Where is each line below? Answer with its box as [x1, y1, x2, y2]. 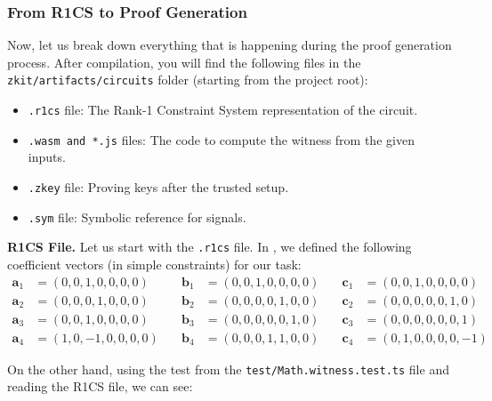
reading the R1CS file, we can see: [7, 377, 193, 396]
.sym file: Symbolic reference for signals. [28, 207, 246, 226]
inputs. [28, 148, 66, 166]
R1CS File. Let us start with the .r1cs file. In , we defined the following [7, 237, 412, 256]
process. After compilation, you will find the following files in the [7, 52, 361, 71]
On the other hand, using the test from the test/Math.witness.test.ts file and [7, 359, 449, 378]
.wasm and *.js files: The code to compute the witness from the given [28, 130, 415, 148]
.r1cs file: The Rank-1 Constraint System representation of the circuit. [28, 100, 418, 119]
